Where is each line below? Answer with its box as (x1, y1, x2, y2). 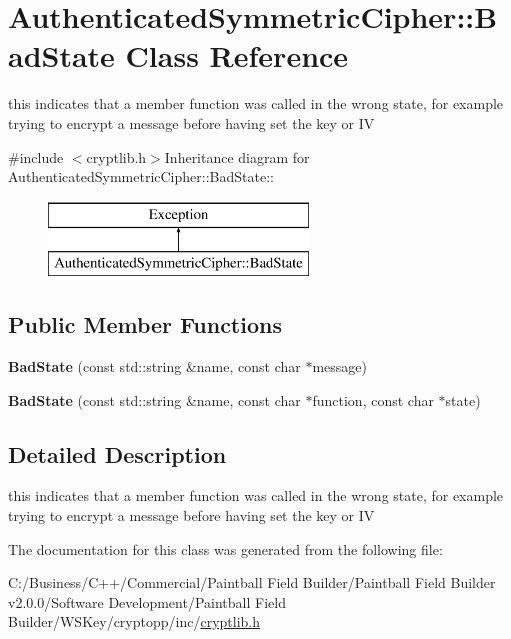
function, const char (312, 389, 434, 410)
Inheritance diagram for (164, 146, 310, 167)
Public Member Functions (8, 309, 282, 340)
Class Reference (125, 35, 349, 76)
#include (8, 146, 64, 167)
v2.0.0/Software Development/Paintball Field (8, 591, 286, 612)
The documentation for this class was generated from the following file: (8, 538, 443, 559)
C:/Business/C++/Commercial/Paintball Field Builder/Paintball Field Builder (8, 572, 496, 593)
